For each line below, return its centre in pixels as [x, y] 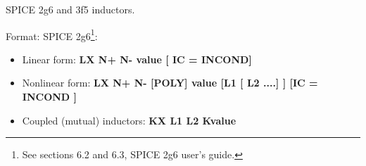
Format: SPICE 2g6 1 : [52, 34]
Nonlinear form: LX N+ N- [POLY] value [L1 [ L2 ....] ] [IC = [170, 83]
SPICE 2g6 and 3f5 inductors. [70, 9]
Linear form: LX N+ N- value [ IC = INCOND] [137, 59]
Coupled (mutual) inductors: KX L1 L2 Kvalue [129, 120]
